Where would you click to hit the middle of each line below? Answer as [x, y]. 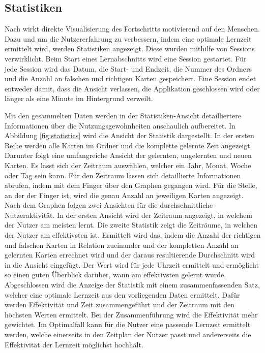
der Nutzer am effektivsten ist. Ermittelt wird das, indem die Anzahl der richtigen [133, 235]
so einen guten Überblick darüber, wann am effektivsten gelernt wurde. [115, 275]
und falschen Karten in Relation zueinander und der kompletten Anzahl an [122, 245]
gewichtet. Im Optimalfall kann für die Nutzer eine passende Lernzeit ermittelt [128, 324]
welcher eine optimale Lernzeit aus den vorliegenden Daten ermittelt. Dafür [122, 294]
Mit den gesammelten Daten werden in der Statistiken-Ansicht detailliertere [123, 115]
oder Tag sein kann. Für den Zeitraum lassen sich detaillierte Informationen [123, 175]
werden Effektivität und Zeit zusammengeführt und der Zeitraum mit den [120, 304]
